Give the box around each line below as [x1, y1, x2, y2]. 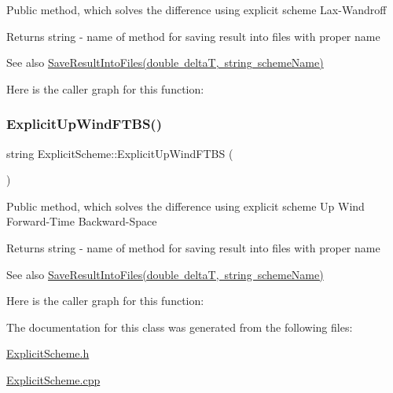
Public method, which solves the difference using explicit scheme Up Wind [6, 197, 365, 214]
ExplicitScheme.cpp [6, 371, 101, 387]
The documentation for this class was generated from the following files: [6, 318, 353, 335]
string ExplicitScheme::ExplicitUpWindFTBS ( [6, 145, 233, 161]
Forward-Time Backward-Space [6, 213, 157, 230]
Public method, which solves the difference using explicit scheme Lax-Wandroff [6, 2, 387, 17]
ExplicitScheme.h [6, 345, 90, 362]
